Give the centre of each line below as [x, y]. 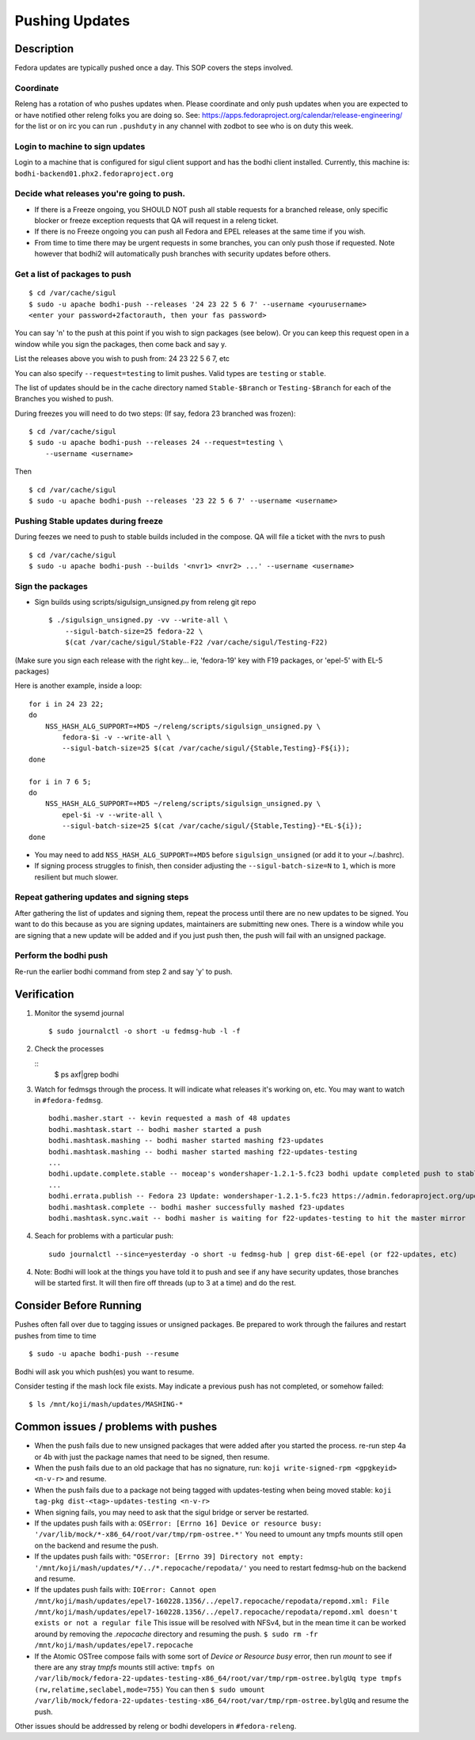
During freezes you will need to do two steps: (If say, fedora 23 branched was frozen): [155, 413]
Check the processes [69, 1049]
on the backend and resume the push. [96, 1545]
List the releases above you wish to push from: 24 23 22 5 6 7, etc [122, 359]
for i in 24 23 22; [66, 704]
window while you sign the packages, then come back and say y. [121, 344]
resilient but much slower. [76, 877]
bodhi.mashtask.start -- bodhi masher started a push [155, 1129]
